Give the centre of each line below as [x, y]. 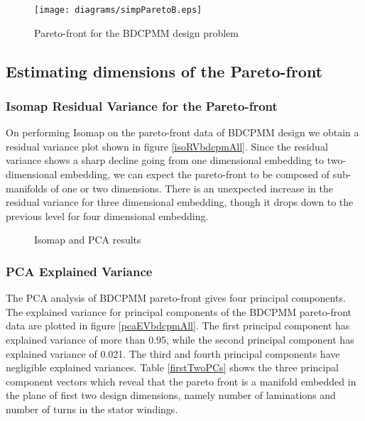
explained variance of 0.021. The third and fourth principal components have [173, 353]
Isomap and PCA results [88, 240]
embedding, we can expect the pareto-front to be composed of [195, 174]
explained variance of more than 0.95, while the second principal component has [180, 339]
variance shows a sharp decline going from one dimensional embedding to [165, 160]
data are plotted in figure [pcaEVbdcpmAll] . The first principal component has [178, 326]
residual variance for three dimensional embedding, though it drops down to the [180, 202]
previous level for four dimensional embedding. [107, 215]
